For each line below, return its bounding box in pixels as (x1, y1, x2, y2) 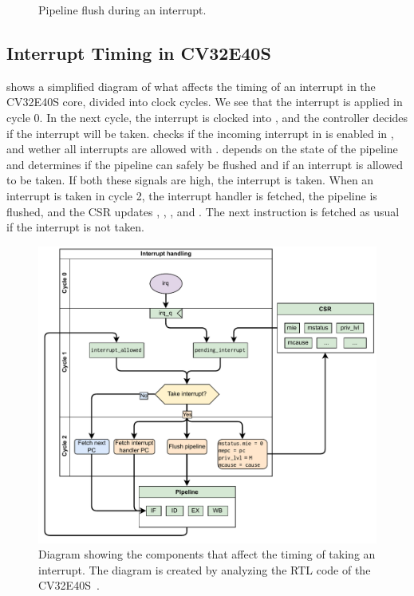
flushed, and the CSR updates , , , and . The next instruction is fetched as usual (6, 203, 400, 219)
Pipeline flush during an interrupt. (38, 2, 207, 18)
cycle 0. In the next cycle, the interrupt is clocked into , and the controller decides (6, 109, 408, 125)
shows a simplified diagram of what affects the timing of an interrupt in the (6, 77, 376, 94)
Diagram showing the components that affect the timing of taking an (38, 546, 376, 562)
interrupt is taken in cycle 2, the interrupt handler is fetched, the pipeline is (6, 187, 377, 203)
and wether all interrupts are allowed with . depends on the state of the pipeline (6, 140, 398, 157)
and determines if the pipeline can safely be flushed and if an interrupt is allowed (6, 156, 404, 172)
